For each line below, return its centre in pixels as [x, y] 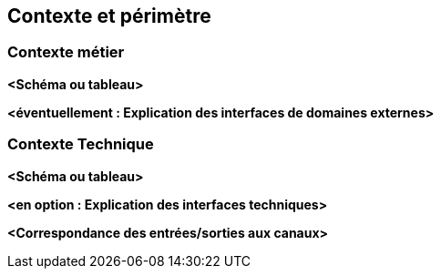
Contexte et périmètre [109, 16]
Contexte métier [66, 52]
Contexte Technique [81, 144]
